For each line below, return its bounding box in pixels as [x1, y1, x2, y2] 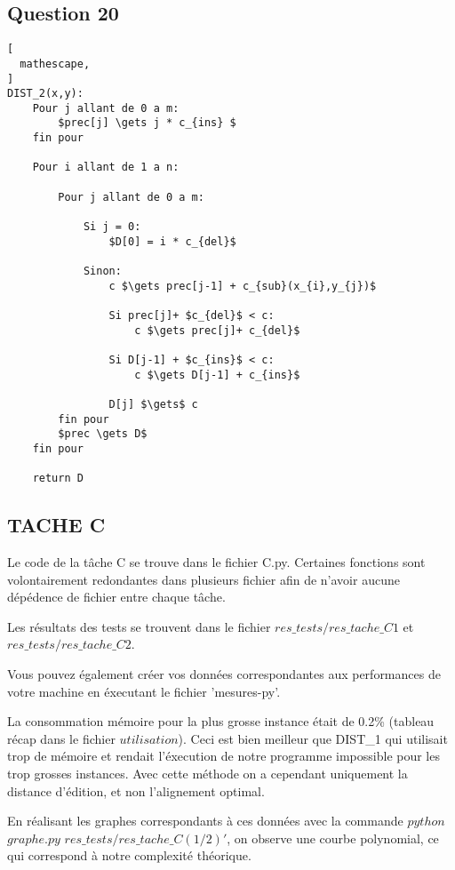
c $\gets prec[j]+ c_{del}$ [134, 323, 300, 337]
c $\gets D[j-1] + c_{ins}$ [134, 368, 300, 381]
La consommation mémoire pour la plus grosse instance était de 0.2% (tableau [7, 712, 435, 730]
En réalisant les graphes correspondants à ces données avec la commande [7, 811, 403, 830]
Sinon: [83, 265, 122, 278]
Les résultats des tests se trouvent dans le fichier [7, 617, 271, 635]
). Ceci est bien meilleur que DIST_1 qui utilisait [178, 729, 448, 747]
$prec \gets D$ [58, 427, 148, 441]
